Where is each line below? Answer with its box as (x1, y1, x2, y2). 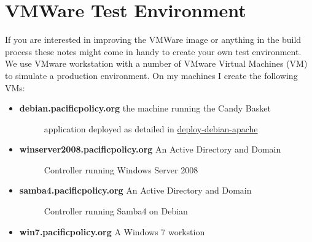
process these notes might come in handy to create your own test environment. (5, 45, 302, 58)
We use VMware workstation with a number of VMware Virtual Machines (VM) (5, 57, 308, 70)
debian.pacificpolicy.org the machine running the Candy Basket (19, 102, 271, 115)
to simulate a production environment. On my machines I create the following (5, 69, 298, 81)
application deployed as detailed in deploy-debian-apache (44, 122, 258, 135)
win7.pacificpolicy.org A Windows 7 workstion (19, 225, 205, 238)
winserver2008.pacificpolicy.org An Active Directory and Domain (19, 143, 281, 156)
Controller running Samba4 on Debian (44, 205, 188, 217)
